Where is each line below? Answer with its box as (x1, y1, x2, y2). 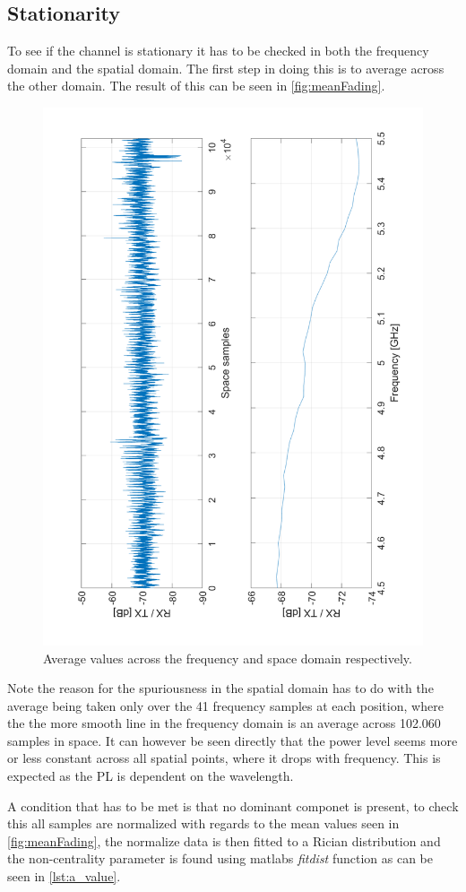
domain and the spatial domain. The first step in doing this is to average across (7, 58, 444, 77)
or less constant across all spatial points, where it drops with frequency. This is (7, 749, 441, 767)
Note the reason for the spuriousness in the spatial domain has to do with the (7, 679, 434, 697)
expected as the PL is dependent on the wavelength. (7, 766, 294, 785)
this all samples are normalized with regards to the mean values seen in (7, 814, 400, 833)
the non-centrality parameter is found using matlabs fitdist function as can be (7, 849, 434, 868)
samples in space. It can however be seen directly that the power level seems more (7, 731, 458, 749)
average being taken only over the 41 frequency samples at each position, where (7, 696, 444, 714)
